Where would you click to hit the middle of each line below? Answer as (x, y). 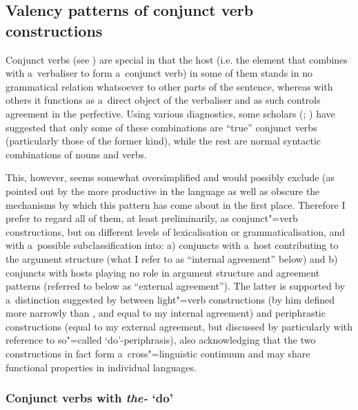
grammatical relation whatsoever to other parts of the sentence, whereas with (169, 86)
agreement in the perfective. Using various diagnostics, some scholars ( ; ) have (170, 113)
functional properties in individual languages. (101, 367)
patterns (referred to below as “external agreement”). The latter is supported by (176, 286)
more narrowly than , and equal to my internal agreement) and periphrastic (166, 313)
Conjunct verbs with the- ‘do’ (89, 398)
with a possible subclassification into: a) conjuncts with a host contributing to (172, 245)
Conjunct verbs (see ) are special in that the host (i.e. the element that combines (177, 59)
